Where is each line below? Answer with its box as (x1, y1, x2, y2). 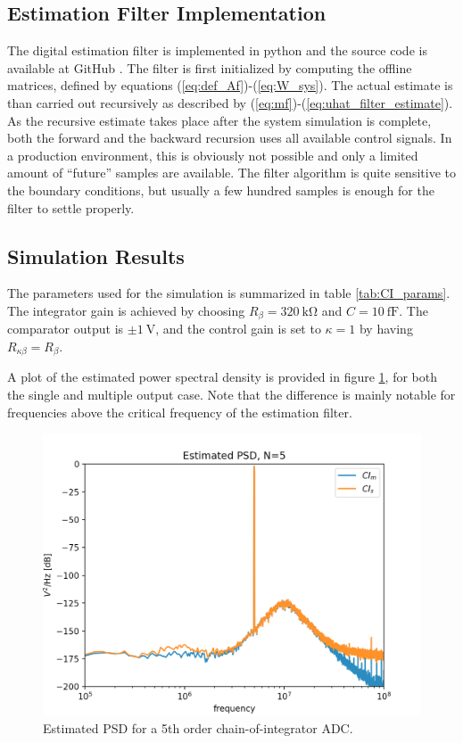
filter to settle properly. (7, 198, 135, 217)
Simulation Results (7, 242, 185, 269)
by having (359, 319, 413, 338)
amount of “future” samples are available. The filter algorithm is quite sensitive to (7, 163, 456, 182)
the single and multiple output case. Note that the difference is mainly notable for (7, 385, 456, 404)
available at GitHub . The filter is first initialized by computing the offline (7, 58, 412, 77)
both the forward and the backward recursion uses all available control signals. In (7, 128, 452, 147)
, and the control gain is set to (155, 319, 321, 338)
